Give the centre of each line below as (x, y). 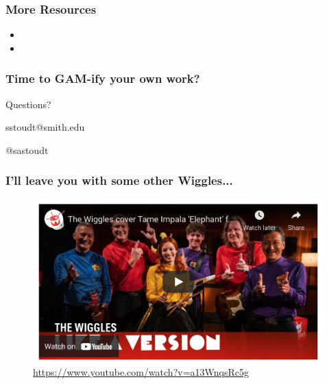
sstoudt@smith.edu (45, 127)
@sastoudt (27, 150)
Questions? (28, 104)
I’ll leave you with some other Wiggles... (119, 180)
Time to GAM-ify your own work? (103, 78)
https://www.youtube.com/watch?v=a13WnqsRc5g (141, 372)
